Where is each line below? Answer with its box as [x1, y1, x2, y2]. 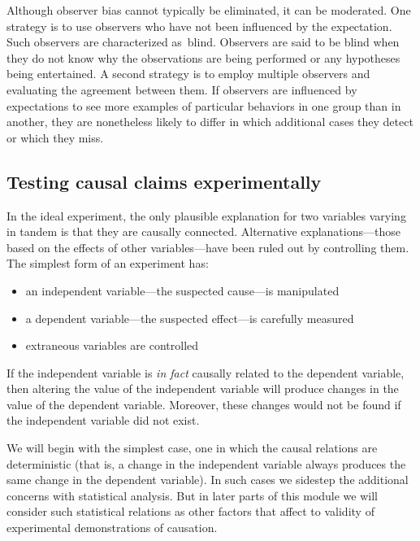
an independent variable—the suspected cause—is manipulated [25, 281, 340, 299]
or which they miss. [6, 129, 104, 146]
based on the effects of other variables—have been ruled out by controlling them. [6, 238, 409, 255]
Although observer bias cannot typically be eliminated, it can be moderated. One [6, 2, 411, 18]
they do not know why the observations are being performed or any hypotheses [6, 49, 401, 66]
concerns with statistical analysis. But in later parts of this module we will [6, 486, 379, 504]
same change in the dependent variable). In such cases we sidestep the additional [6, 471, 409, 488]
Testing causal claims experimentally [6, 168, 322, 194]
